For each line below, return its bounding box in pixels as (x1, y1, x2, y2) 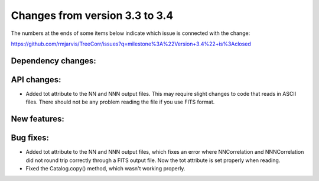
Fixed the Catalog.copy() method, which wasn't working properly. (25, 164, 185, 172)
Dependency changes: (11, 56, 97, 66)
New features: (11, 114, 64, 124)
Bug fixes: (11, 133, 50, 143)
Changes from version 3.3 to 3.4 (11, 9, 174, 22)
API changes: (11, 75, 61, 85)
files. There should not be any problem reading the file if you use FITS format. (25, 98, 215, 106)
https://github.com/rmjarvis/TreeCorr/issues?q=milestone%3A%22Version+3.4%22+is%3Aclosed (11, 40, 251, 47)
